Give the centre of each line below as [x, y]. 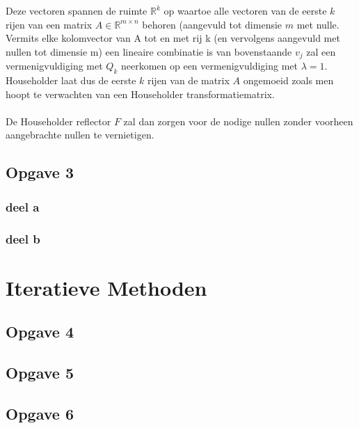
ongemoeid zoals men [288, 80]
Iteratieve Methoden [106, 287]
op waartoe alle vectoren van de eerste [245, 10]
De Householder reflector [58, 121]
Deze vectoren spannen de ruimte [77, 10]
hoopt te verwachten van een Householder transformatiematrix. [140, 94]
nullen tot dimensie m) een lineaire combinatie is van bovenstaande [149, 51]
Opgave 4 [40, 332]
